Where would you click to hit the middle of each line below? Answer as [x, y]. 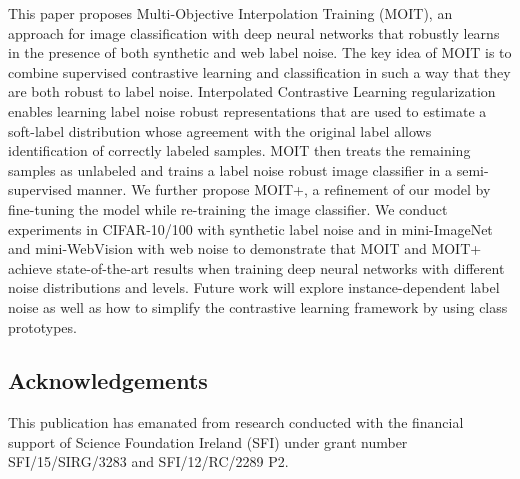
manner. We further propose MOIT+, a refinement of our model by [283, 189]
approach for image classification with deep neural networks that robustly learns [254, 32]
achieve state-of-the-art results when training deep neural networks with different [256, 267]
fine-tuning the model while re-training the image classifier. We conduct [228, 208]
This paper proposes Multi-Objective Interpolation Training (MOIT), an [230, 13]
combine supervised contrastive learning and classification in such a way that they [259, 71]
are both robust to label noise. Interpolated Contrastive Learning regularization [252, 91]
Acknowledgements [108, 380]
